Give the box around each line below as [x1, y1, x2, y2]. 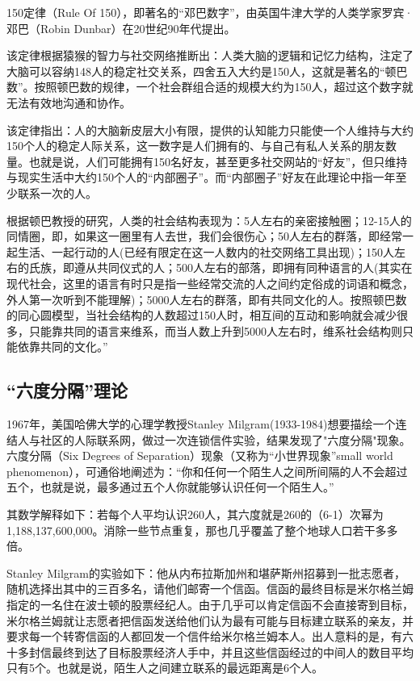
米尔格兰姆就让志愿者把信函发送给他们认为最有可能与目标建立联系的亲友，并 [6, 612, 414, 629]
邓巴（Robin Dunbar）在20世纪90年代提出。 [6, 19, 236, 36]
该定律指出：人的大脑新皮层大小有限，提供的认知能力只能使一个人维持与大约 [6, 121, 414, 138]
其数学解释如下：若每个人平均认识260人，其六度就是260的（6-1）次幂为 [6, 506, 384, 523]
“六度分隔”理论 [6, 378, 128, 403]
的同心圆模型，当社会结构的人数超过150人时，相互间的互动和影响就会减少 [6, 307, 397, 324]
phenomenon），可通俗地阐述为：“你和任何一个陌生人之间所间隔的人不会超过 [6, 462, 408, 479]
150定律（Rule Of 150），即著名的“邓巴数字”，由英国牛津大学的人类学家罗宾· [6, 4, 414, 20]
